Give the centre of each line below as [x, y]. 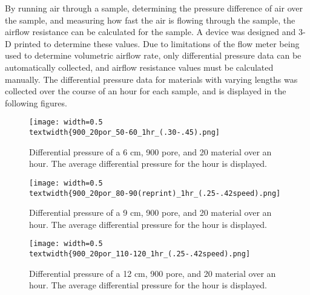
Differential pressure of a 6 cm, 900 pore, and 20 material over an [150, 151]
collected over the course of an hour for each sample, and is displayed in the [146, 91]
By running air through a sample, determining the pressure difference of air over [154, 8]
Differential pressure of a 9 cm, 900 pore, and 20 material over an [150, 212]
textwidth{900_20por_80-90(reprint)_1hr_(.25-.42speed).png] [155, 193]
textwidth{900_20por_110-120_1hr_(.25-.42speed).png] [140, 254]
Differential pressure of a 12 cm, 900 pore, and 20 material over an [153, 273]
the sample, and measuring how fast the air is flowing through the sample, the [150, 20]
